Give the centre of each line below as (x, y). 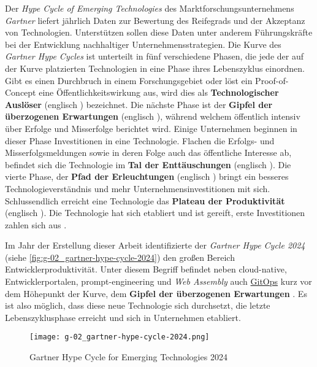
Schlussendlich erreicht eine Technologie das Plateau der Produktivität (145, 200)
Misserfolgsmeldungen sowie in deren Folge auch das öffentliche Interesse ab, (148, 153)
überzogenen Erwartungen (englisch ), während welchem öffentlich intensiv (153, 116)
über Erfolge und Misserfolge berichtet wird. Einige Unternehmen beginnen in (151, 128)
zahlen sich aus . (36, 224)
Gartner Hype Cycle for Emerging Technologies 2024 (128, 357)
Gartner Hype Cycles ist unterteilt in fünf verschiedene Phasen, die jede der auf (155, 56)
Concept (21, 92)
